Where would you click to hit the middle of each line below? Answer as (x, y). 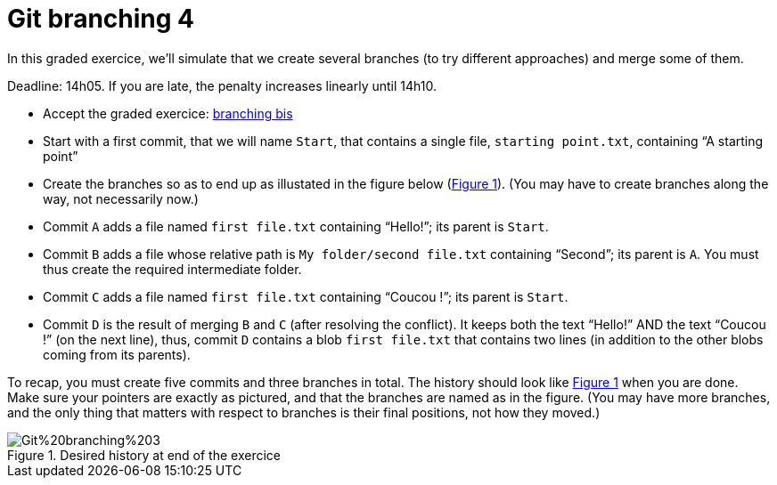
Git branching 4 (101, 19)
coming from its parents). (117, 354)
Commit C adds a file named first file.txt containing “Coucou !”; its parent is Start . (306, 296)
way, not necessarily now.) (121, 198)
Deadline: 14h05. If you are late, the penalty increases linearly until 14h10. (222, 85)
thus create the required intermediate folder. (172, 269)
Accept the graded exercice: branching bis (168, 113)
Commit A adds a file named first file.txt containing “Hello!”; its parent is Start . (296, 226)
